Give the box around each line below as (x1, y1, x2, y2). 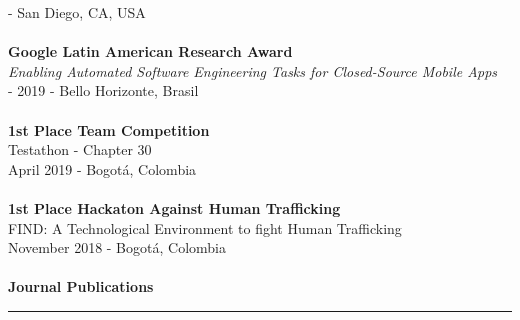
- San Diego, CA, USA (8, 2, 146, 22)
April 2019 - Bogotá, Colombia (8, 158, 197, 179)
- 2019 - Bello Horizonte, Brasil (8, 80, 199, 101)
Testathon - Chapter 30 (8, 139, 152, 160)
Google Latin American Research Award (8, 41, 293, 62)
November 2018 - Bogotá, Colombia (8, 237, 226, 258)
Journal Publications (8, 276, 154, 297)
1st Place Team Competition (8, 119, 210, 140)
